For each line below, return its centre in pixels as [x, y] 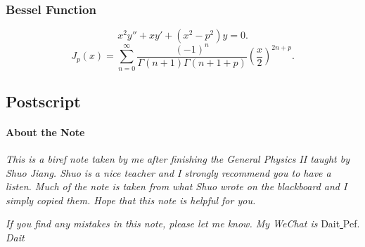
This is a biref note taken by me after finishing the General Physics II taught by [178, 159]
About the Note [45, 132]
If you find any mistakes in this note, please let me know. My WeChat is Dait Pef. [183, 223]
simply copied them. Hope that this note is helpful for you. [131, 200]
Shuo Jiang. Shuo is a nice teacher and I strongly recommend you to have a [168, 172]
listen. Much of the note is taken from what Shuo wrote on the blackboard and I [177, 186]
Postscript [43, 101]
